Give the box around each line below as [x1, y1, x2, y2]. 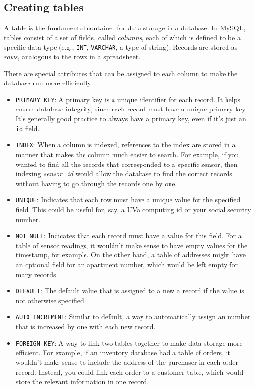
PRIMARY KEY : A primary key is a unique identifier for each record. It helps [15, 94, 240, 104]
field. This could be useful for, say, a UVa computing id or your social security [15, 204, 251, 215]
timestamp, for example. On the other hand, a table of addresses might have [15, 249, 246, 260]
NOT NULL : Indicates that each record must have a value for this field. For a [15, 230, 242, 241]
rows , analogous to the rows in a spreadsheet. [4, 52, 141, 62]
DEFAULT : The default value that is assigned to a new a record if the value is [15, 285, 244, 296]
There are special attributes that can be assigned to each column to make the [4, 68, 238, 78]
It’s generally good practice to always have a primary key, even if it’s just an [15, 113, 246, 124]
